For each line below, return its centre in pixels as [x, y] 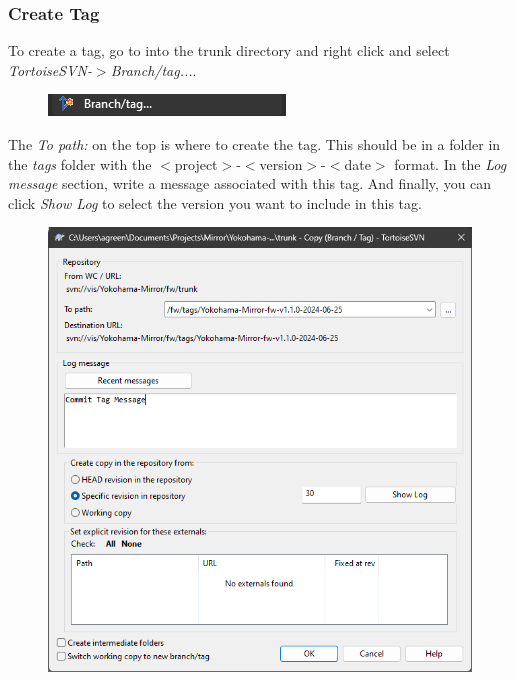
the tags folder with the [80, 163]
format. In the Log [450, 163]
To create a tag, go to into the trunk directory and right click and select [229, 50]
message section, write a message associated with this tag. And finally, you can [250, 183]
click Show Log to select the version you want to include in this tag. [215, 202]
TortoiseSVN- [50, 69]
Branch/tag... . [153, 69]
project [196, 163]
